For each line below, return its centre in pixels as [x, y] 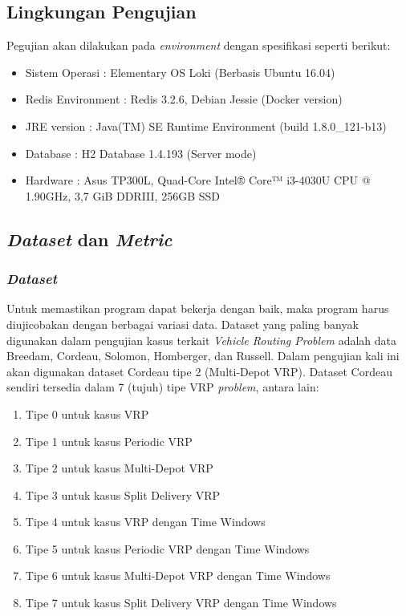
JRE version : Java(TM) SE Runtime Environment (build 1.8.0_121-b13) [206, 126]
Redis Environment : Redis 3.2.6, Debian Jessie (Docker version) [184, 99]
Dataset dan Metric [89, 239]
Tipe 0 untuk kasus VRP [87, 413]
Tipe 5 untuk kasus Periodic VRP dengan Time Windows [167, 548]
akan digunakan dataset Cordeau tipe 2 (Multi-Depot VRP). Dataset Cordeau [199, 371]
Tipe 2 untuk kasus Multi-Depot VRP [119, 468]
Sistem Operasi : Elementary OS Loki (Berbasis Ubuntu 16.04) [180, 72]
